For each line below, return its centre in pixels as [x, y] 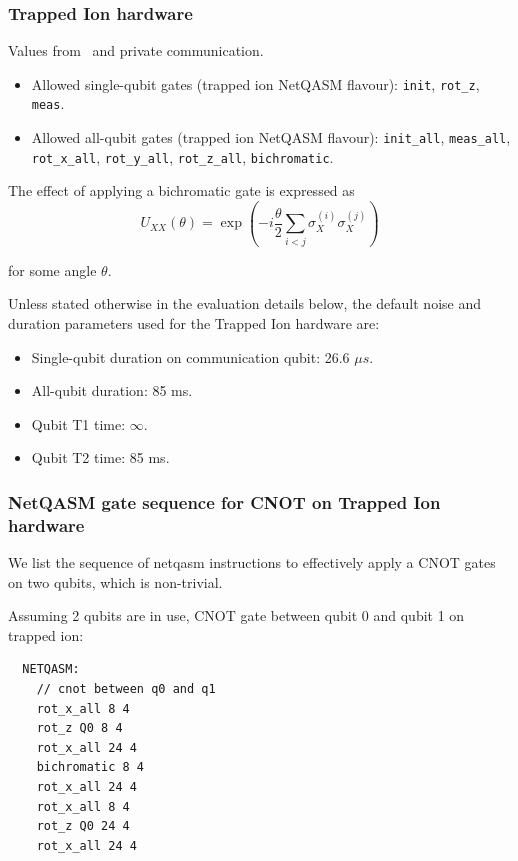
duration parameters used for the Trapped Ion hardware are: [194, 322]
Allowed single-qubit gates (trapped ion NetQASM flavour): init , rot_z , [255, 83]
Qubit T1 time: [78, 423]
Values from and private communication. [136, 50]
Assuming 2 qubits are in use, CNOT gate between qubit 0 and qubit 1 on [236, 615]
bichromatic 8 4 [90, 767]
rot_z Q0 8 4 [79, 728]
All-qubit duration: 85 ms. [112, 390]
